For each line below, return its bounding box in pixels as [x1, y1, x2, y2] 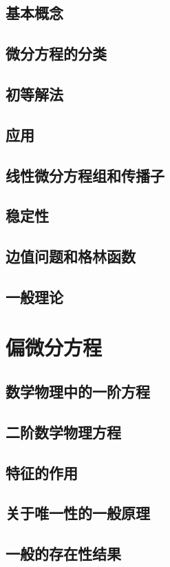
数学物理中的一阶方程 [6, 381, 150, 402]
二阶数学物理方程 [6, 421, 121, 442]
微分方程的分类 [6, 43, 107, 64]
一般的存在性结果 [6, 543, 121, 564]
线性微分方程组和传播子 [6, 164, 164, 186]
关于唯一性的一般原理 [6, 502, 150, 524]
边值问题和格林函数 [6, 246, 136, 267]
